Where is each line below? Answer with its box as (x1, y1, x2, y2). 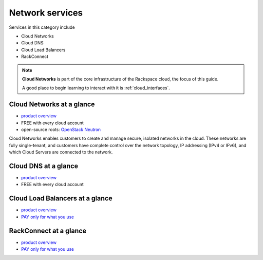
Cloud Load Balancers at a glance (9, 194, 113, 203)
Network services (9, 7, 83, 18)
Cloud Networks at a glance (9, 100, 95, 109)
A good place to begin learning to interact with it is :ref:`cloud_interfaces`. (22, 85, 170, 91)
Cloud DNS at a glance (9, 162, 78, 170)
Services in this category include (9, 24, 75, 30)
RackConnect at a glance (9, 226, 87, 235)
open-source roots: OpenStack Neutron (21, 127, 101, 132)
